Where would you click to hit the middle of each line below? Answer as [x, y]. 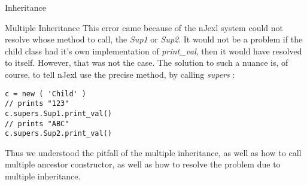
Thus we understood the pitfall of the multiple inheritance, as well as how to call [153, 152]
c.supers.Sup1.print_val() [58, 113]
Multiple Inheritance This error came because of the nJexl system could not [144, 27]
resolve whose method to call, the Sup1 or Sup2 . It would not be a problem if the [154, 39]
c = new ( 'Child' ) [46, 94]
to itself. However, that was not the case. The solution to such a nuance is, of [147, 62]
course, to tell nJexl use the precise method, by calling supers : [120, 74]
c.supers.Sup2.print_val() [58, 134]
